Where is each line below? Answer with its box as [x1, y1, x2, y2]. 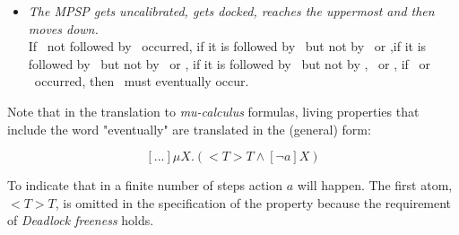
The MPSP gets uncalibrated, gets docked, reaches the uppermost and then [28, 2, 435, 20]
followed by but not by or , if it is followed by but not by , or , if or [28, 54, 431, 73]
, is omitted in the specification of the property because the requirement [55, 193, 452, 212]
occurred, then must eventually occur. [34, 72, 249, 91]
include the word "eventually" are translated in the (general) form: [7, 119, 371, 138]
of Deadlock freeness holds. [7, 211, 154, 230]
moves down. [28, 19, 99, 38]
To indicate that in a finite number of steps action [7, 176, 283, 195]
